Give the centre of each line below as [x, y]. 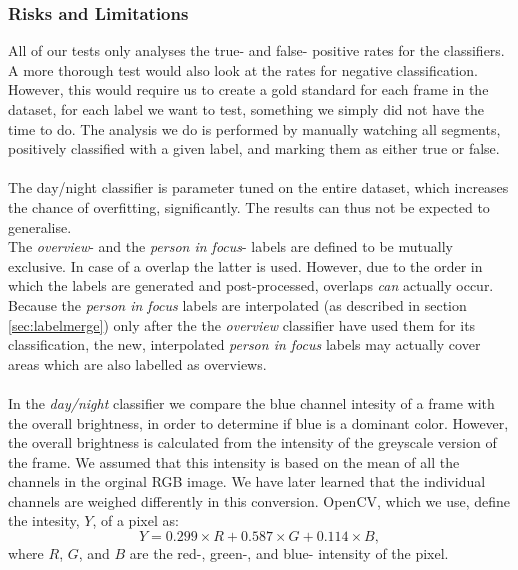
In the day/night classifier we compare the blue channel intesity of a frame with [251, 402]
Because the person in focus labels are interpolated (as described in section [237, 304]
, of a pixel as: [135, 520]
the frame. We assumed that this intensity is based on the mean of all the [234, 461]
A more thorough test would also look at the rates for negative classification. [243, 69]
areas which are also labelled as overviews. [137, 363]
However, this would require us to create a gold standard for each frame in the [248, 89]
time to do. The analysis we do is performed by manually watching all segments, [254, 128]
